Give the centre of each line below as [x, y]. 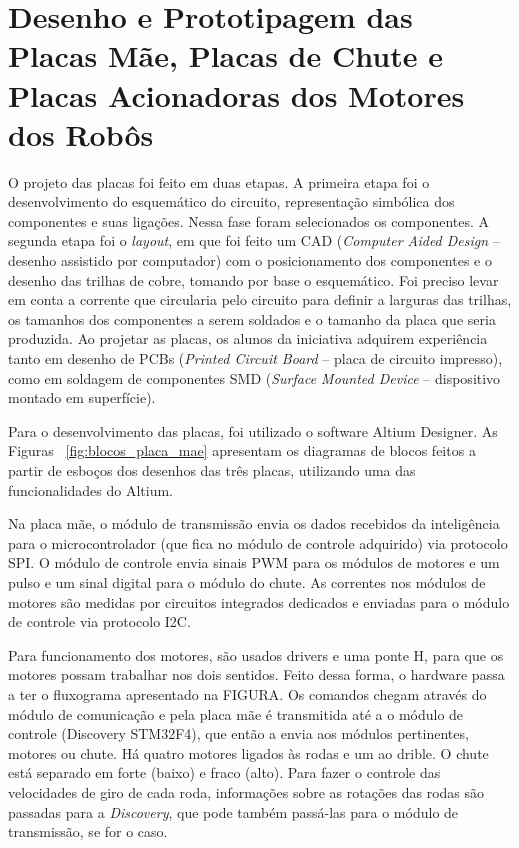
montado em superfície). [82, 397]
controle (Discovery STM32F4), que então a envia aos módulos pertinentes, [238, 733]
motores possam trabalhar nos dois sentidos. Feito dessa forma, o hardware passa [256, 674]
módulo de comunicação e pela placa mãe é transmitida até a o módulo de [236, 713]
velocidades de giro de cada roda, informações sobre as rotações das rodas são [246, 791]
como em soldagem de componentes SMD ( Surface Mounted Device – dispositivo [254, 377]
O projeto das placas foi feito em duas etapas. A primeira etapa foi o [219, 181]
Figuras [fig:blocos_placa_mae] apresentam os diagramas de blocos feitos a [242, 450]
